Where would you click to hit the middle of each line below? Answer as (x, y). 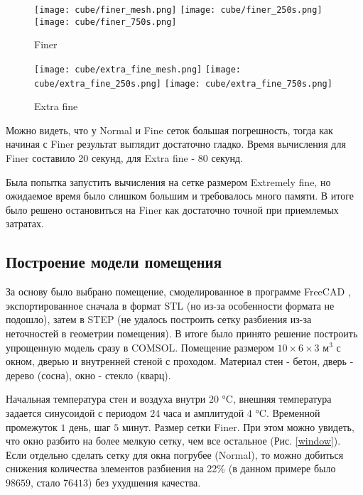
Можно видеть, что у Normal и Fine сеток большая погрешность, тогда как (169, 130)
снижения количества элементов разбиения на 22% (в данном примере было (171, 468)
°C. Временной (288, 412)
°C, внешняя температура (277, 399)
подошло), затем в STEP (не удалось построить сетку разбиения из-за (159, 319)
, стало (45, 482)
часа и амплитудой (204, 412)
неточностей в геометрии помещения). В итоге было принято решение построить (182, 333)
